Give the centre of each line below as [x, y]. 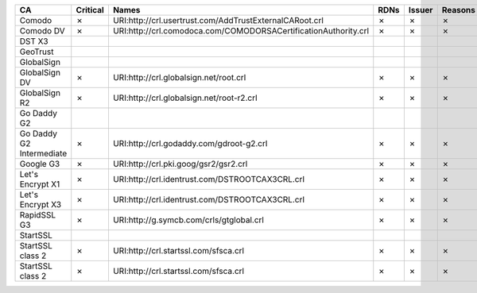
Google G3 [40, 164]
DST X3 [34, 41]
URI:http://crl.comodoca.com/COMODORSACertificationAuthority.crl [241, 31]
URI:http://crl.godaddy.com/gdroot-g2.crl [190, 143]
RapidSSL [37, 215]
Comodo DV [42, 31]
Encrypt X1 [40, 184]
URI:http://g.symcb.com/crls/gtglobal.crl [188, 220]
